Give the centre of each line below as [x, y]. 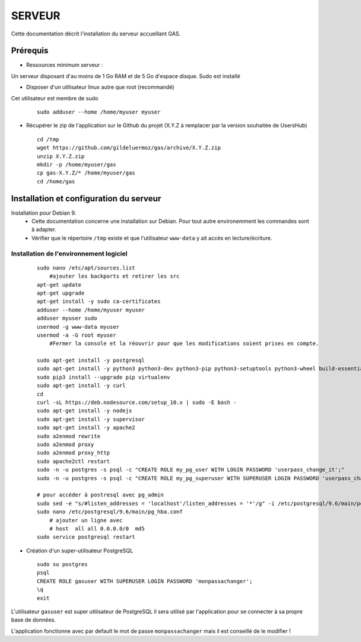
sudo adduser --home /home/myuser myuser [99, 112]
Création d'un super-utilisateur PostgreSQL [80, 551]
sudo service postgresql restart [86, 537]
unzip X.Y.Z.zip [61, 156]
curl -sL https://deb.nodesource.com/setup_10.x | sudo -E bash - [137, 402]
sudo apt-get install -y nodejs [85, 411]
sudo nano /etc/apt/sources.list [86, 268]
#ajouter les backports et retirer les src [114, 276]
